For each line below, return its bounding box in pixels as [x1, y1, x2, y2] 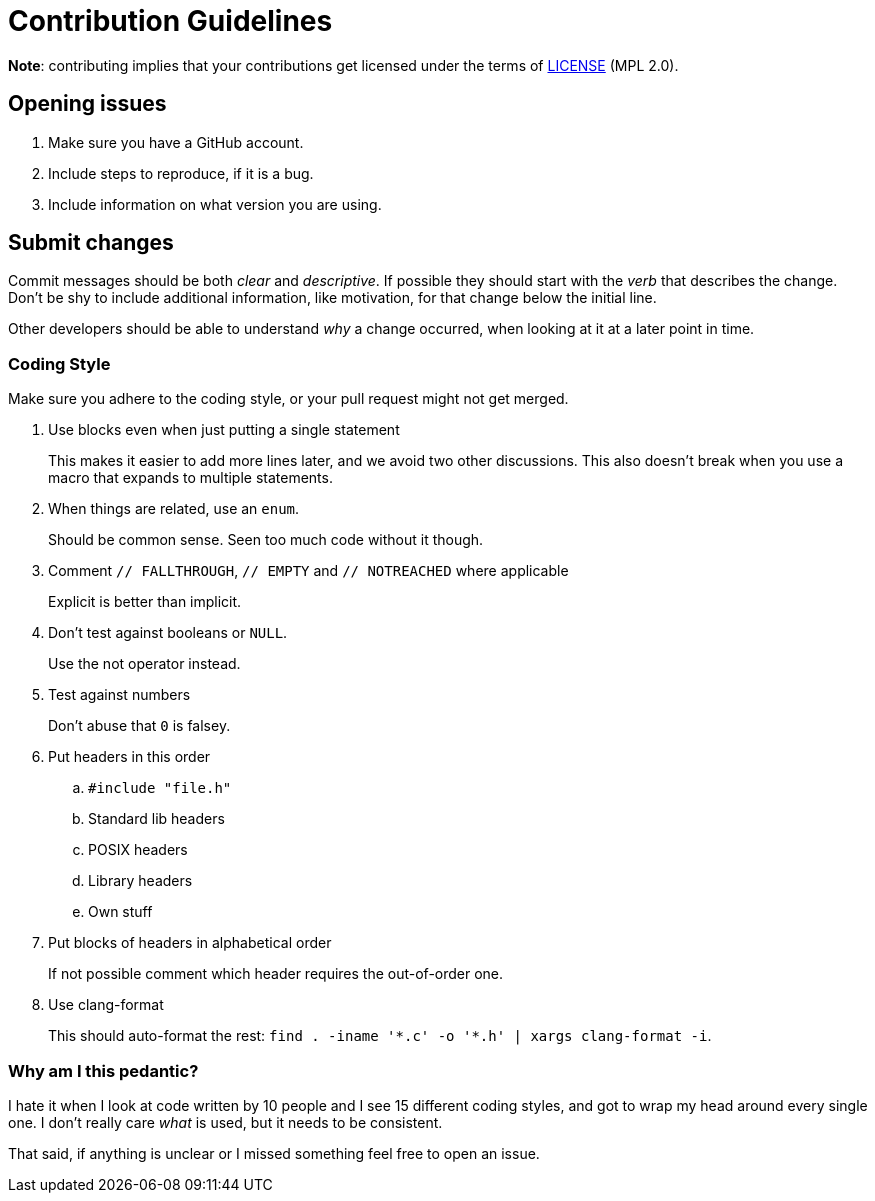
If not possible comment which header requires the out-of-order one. [48, 965, 504, 983]
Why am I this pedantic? [8, 1060, 199, 1081]
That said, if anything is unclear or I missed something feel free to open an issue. [8, 1144, 540, 1162]
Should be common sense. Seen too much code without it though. [48, 531, 484, 549]
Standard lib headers [88, 810, 225, 828]
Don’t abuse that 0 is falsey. [48, 717, 231, 735]
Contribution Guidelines [8, 4, 333, 38]
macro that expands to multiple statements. [48, 469, 333, 487]
